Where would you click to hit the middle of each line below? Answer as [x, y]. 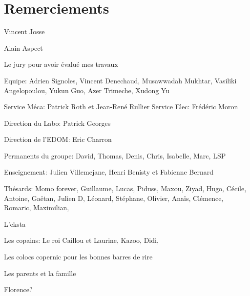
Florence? [18, 289]
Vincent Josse [24, 31]
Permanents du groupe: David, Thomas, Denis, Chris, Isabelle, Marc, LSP [115, 155]
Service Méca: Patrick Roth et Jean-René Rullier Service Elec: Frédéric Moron [121, 107]
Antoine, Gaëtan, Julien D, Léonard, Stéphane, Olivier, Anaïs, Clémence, [114, 198]
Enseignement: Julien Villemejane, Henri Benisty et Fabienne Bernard [109, 172]
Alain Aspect [23, 48]
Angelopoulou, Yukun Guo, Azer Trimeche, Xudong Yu [87, 90]
